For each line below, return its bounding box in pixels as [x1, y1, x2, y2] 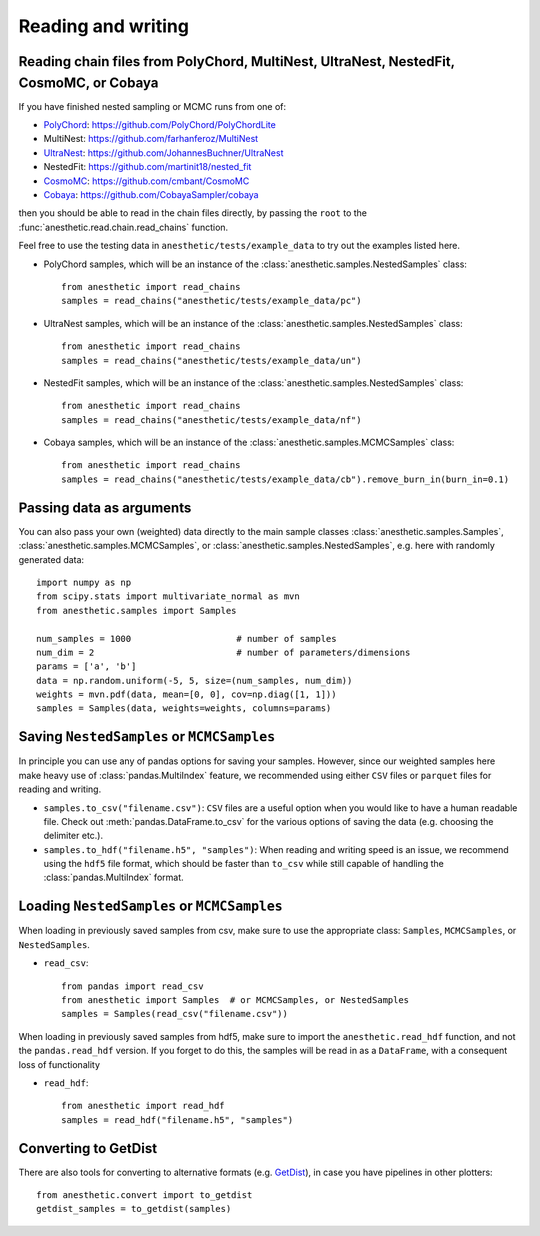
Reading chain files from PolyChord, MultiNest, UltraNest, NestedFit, [18, 53, 455, 70]
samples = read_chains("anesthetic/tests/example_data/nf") [61, 414, 362, 425]
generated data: [18, 553, 85, 565]
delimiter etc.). [43, 830, 104, 842]
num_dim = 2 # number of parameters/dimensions [36, 646, 411, 658]
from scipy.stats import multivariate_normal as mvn [36, 591, 300, 602]
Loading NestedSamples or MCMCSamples [18, 898, 284, 915]
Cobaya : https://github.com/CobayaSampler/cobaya [43, 189, 259, 200]
